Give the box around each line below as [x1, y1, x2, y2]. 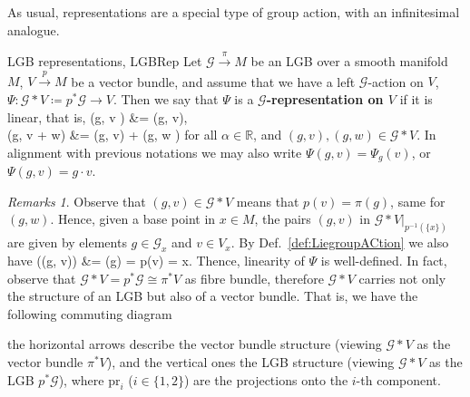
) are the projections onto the [183, 370, 348, 389]
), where [58, 370, 104, 389]
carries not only [358, 268, 446, 287]
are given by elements [7, 233, 127, 252]
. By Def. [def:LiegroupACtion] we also [230, 233, 449, 252]
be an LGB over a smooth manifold [250, 51, 448, 70]
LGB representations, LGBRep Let [7, 51, 202, 70]
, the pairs [254, 209, 311, 228]
